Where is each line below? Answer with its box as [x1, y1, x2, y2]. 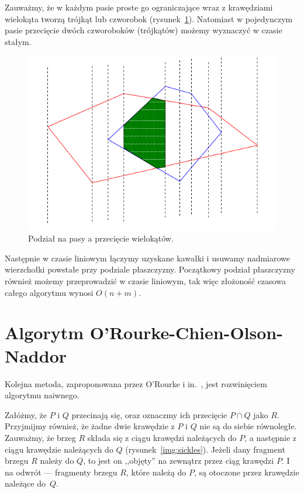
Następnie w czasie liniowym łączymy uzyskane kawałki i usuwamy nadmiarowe [5, 251, 291, 264]
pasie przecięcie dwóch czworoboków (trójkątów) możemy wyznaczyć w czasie [5, 24, 282, 36]
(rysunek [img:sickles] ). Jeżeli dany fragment [125, 443, 285, 455]
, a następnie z [244, 431, 297, 443]
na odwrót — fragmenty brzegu [5, 466, 118, 478]
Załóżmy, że [5, 408, 47, 420]
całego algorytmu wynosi [5, 286, 94, 298]
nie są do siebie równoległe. [199, 420, 297, 432]
